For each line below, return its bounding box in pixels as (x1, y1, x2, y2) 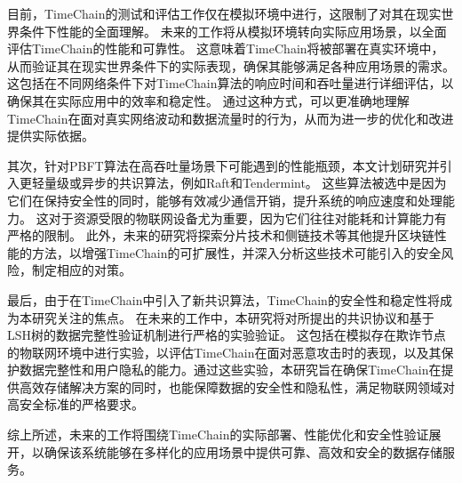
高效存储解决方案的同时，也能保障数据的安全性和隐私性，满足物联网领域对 (19, 377, 455, 396)
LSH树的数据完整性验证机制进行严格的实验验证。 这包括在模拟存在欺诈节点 (7, 326, 446, 344)
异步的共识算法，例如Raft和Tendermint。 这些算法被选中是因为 (81, 173, 447, 192)
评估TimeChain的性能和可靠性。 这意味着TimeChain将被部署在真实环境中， (7, 39, 444, 58)
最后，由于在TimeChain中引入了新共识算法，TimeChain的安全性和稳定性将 (7, 290, 440, 309)
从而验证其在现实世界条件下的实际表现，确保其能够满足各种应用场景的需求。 (7, 56, 455, 75)
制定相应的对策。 (31, 261, 131, 279)
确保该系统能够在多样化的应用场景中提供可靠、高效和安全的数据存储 (44, 442, 442, 461)
